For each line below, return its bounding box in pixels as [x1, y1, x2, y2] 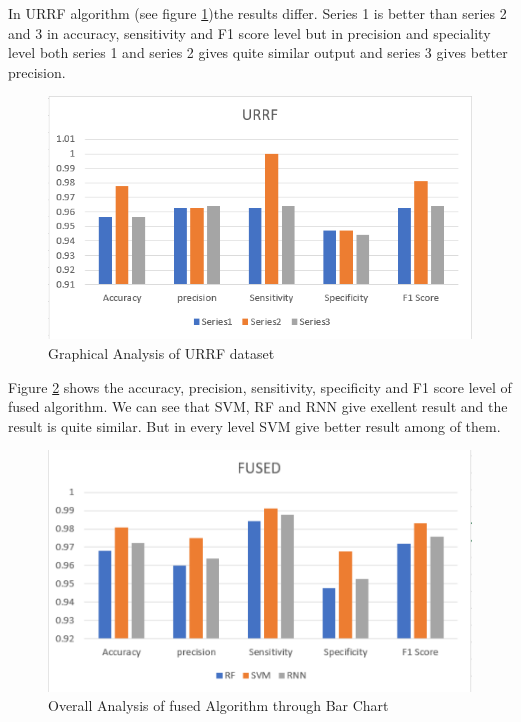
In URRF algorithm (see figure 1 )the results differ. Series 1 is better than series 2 [8, 3, 507, 23]
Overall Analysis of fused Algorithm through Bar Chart [48, 695, 389, 716]
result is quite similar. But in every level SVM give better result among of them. [8, 415, 501, 436]
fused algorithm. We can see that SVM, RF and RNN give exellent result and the [8, 396, 508, 417]
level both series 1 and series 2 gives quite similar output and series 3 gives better [8, 42, 508, 63]
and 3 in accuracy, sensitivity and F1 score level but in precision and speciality [8, 22, 491, 43]
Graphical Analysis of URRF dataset [48, 342, 275, 363]
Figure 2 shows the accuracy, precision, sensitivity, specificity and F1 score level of [8, 376, 512, 397]
